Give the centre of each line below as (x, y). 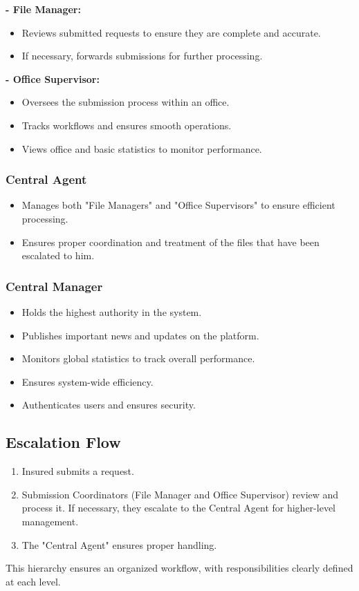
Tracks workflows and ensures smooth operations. (127, 125)
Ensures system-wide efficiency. (88, 381)
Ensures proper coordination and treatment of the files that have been (171, 242)
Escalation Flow (63, 442)
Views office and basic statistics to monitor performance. (142, 148)
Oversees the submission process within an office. (126, 102)
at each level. (33, 581)
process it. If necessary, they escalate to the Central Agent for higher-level (178, 508)
